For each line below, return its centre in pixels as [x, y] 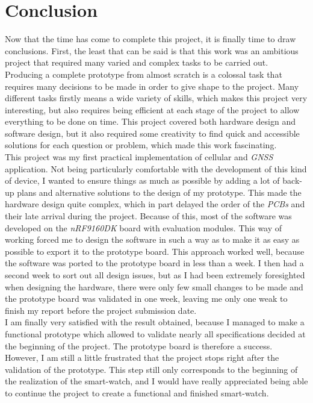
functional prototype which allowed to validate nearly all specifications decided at [155, 333]
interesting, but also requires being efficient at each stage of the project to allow [152, 109]
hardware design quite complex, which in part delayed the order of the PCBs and [155, 204]
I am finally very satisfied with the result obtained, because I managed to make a [155, 322]
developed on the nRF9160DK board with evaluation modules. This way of [144, 227]
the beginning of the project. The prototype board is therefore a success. [139, 345]
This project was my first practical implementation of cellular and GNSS [139, 157]
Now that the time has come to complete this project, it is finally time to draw [150, 39]
